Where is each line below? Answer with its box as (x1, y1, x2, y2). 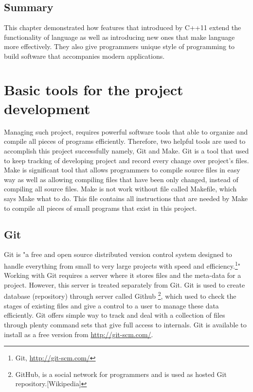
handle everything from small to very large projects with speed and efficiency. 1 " (4, 259, 240, 271)
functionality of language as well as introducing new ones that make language (4, 32, 235, 42)
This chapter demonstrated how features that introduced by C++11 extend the (4, 22, 241, 33)
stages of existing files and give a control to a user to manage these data (4, 300, 219, 310)
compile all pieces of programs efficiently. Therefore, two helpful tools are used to (4, 136, 246, 146)
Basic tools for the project (4, 79, 183, 99)
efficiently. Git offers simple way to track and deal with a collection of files (4, 310, 225, 320)
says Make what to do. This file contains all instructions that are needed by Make (4, 193, 248, 204)
